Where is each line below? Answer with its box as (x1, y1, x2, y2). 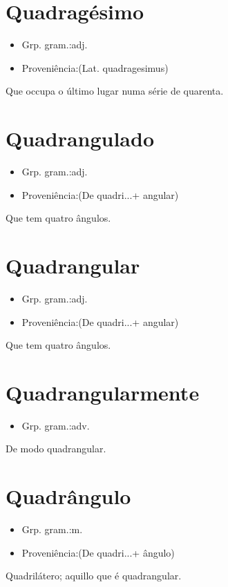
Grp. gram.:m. (21, 522, 83, 537)
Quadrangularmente (6, 378, 200, 406)
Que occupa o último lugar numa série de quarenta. (6, 84, 224, 98)
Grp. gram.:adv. (21, 418, 90, 432)
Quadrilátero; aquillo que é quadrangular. (6, 568, 182, 583)
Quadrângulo (6, 482, 131, 510)
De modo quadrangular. (6, 441, 106, 456)
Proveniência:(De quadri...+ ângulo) (21, 545, 175, 559)
